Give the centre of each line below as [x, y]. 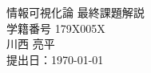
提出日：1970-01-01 [55, 59]
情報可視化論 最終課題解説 [75, 12]
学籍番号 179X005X [56, 28]
